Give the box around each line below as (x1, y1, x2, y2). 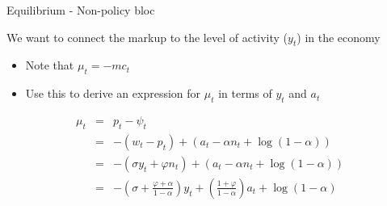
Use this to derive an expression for (25, 85, 201, 102)
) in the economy (297, 28, 381, 45)
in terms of (218, 85, 272, 102)
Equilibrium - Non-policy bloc (6, 2, 155, 18)
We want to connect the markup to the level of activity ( (6, 28, 288, 45)
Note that (25, 57, 74, 74)
